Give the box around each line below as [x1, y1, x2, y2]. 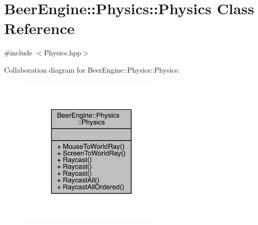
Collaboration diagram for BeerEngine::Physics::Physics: [4, 64, 180, 75]
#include [4, 47, 33, 58]
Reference [4, 18, 75, 39]
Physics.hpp [44, 47, 81, 58]
